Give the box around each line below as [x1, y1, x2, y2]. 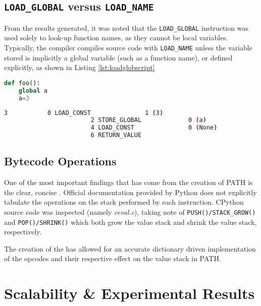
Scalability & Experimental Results [4, 283, 255, 303]
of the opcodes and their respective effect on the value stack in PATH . [4, 253, 221, 264]
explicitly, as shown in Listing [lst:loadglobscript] [4, 62, 155, 73]
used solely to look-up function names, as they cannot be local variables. [4, 32, 228, 43]
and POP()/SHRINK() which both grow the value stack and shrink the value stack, [4, 216, 257, 227]
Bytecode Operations [4, 153, 117, 169]
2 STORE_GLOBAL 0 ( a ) [90, 116, 206, 124]
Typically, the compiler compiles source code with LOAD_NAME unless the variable [4, 42, 252, 53]
